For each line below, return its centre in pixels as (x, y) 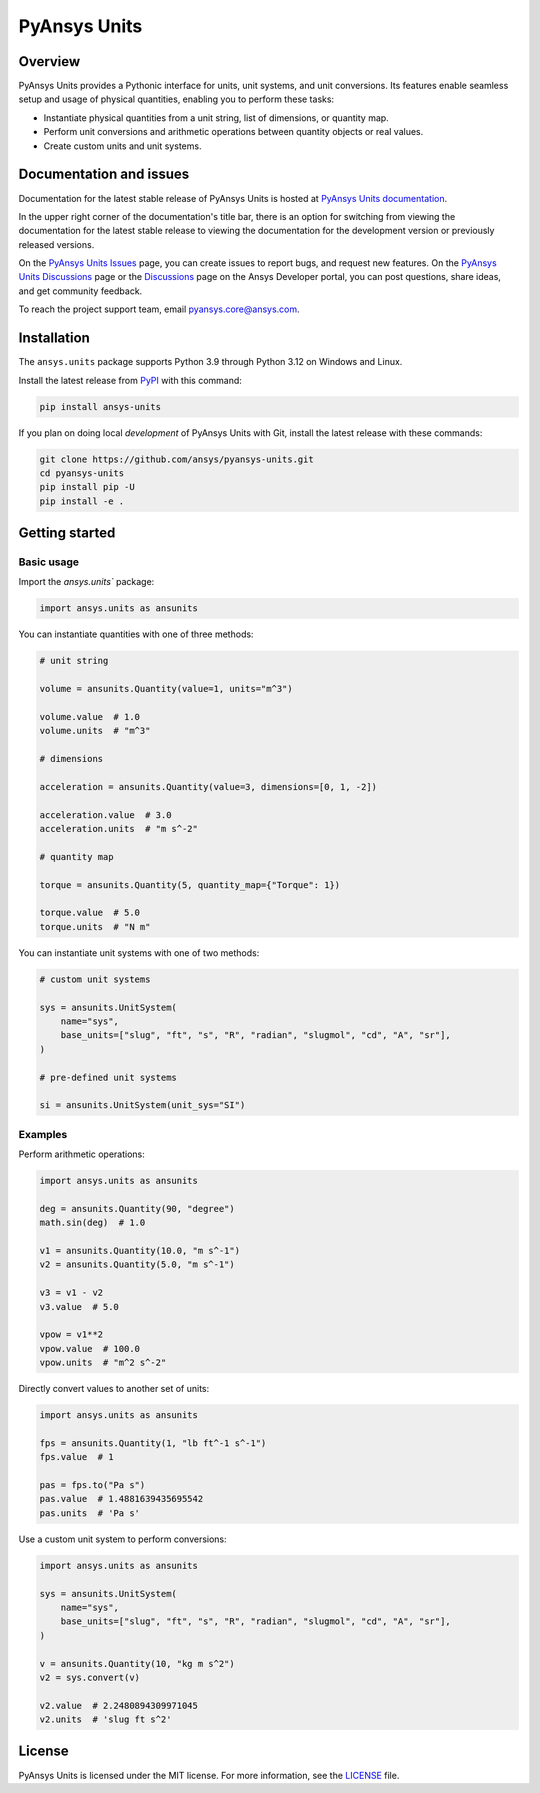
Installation (54, 338)
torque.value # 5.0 (89, 913)
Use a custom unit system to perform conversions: (122, 1539)
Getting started (67, 533)
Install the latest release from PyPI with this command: (130, 380)
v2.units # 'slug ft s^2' (105, 1719)
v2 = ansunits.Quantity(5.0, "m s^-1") (137, 1264)
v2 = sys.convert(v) (89, 1677)
